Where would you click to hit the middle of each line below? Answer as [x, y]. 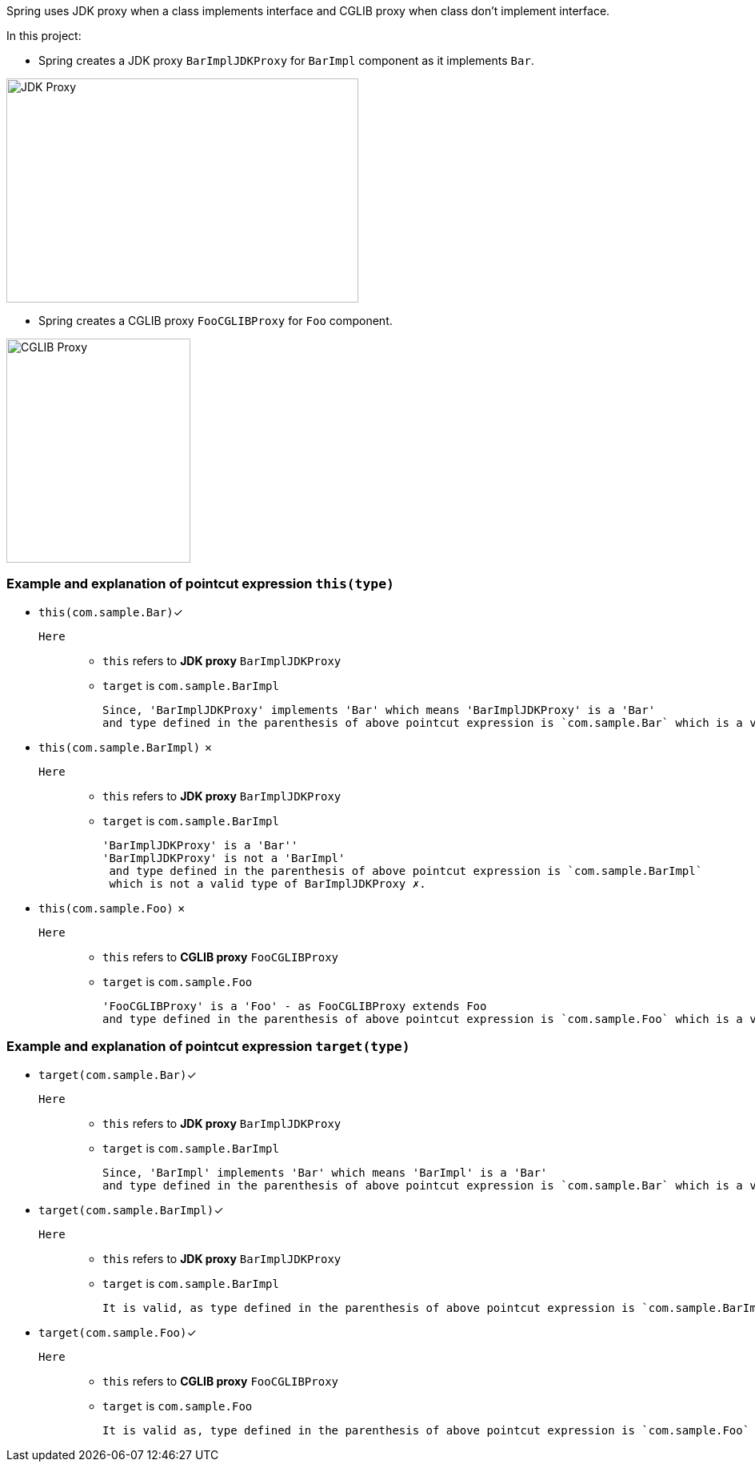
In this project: [44, 36]
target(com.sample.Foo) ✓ [118, 1332]
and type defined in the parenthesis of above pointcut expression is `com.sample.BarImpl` [406, 870]
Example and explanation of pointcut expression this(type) [200, 584]
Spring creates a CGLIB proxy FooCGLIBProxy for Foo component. [216, 321]
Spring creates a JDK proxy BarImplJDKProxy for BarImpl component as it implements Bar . [286, 60]
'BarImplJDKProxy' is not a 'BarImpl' [224, 858]
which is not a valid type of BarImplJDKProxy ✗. [268, 883]
